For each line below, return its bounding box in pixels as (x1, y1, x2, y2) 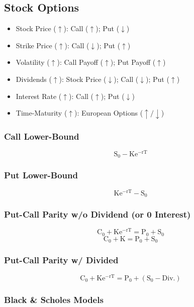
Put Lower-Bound (4, 169, 78, 181)
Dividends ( (16, 73, 52, 84)
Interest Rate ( (16, 90, 62, 101)
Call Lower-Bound (4, 130, 79, 142)
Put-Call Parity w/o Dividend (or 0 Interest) (4, 208, 191, 221)
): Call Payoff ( (57, 57, 104, 67)
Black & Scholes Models (4, 293, 104, 305)
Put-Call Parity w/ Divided (4, 254, 119, 266)
